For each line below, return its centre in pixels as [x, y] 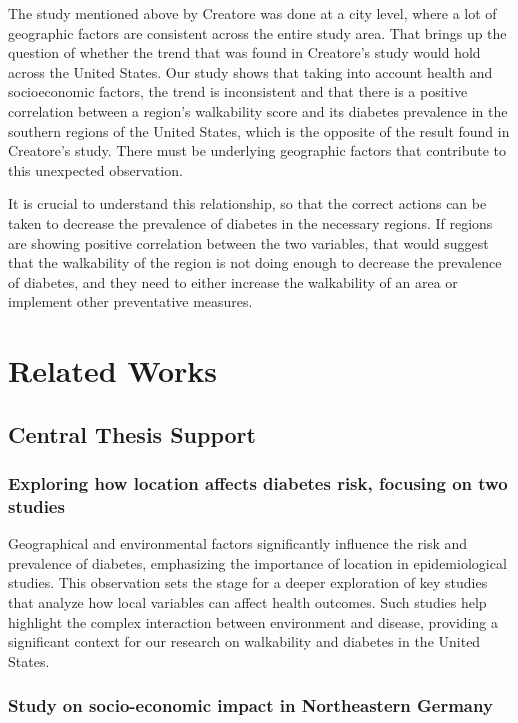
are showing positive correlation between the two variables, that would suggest [248, 242]
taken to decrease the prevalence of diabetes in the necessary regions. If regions [250, 222]
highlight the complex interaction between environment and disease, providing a [253, 621]
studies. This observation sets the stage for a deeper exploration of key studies [248, 582]
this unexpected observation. [95, 169]
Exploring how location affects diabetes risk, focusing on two [258, 482]
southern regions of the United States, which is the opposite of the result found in [259, 130]
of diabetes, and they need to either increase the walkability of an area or [233, 281]
